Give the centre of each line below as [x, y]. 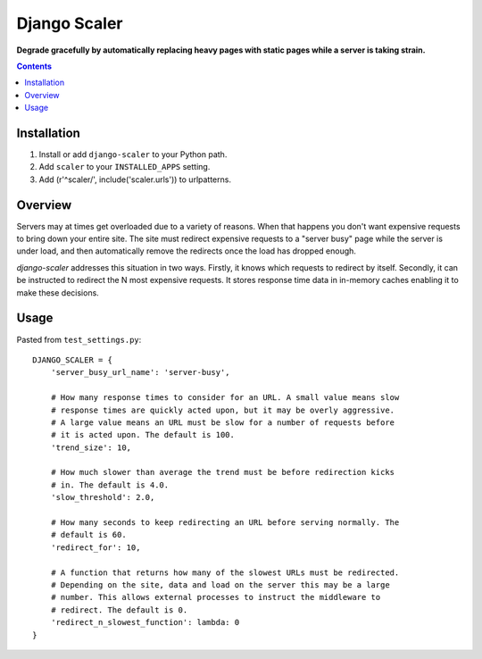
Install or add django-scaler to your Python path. [133, 154]
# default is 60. [88, 535]
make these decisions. [58, 292]
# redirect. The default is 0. [119, 610]
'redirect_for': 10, [96, 547]
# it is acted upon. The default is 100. [143, 435]
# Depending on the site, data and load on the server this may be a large [220, 584]
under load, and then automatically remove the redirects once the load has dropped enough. [187, 251]
